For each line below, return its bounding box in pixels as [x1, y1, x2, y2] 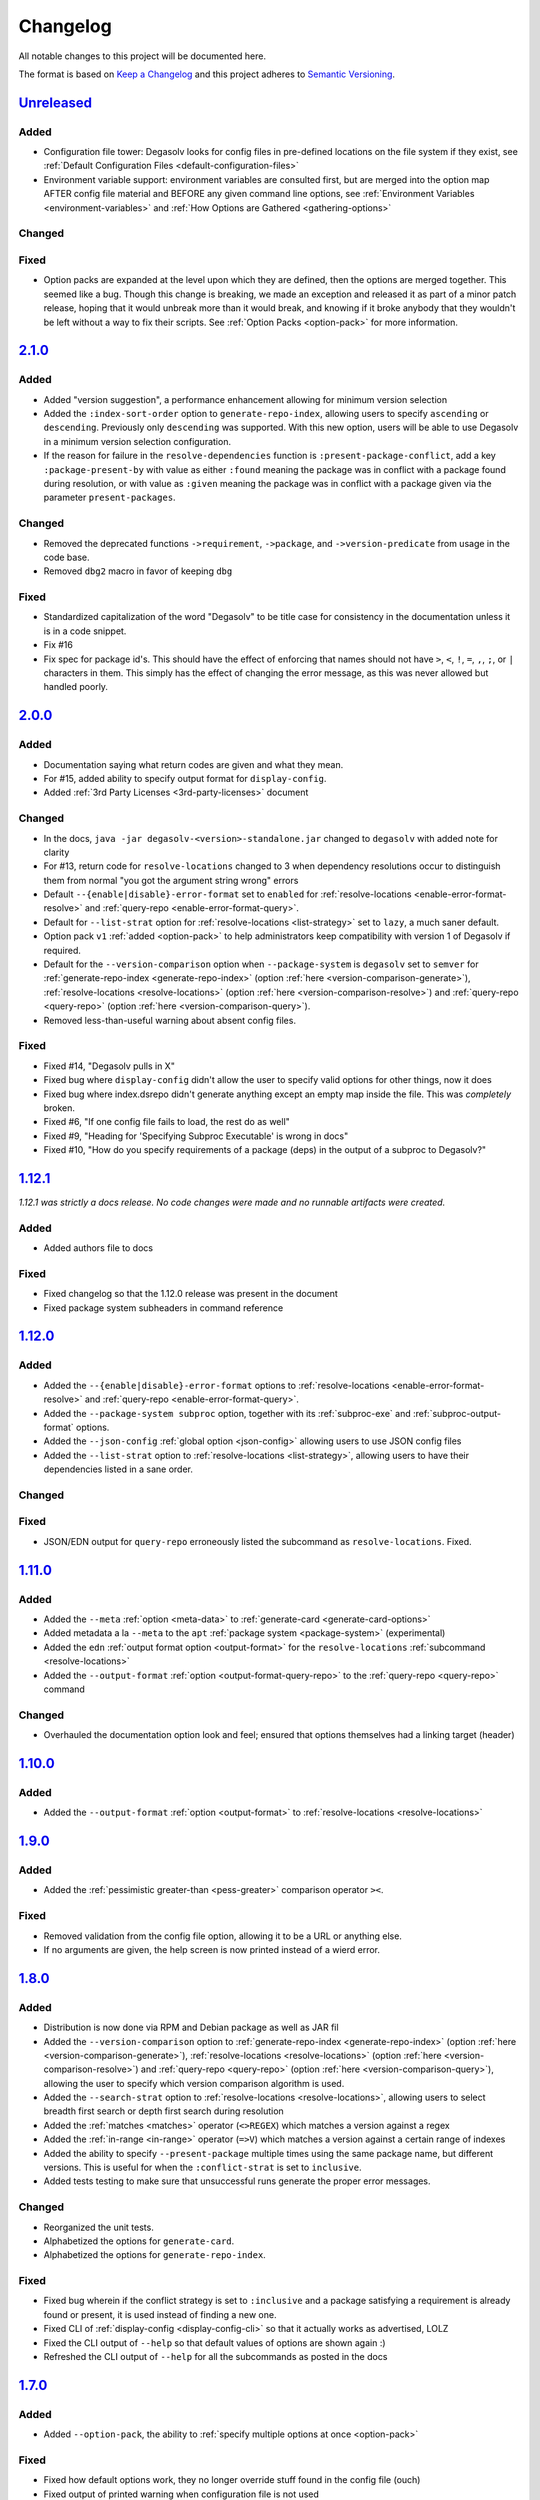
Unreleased [18, 94, 93, 111]
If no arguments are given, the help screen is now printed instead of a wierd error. [43, 1943, 380, 1955]
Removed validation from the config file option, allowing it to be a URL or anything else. [43, 1930, 402, 1942]
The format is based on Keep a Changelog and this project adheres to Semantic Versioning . [18, 68, 395, 80]
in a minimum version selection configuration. [43, 435, 232, 447]
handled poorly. [43, 681, 109, 693]
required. [43, 944, 82, 956]
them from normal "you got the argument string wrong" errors [43, 874, 299, 886]
